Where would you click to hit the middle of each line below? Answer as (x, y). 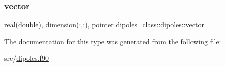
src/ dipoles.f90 (26, 58)
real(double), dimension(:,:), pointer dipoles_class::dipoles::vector (104, 25)
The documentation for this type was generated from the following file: (113, 41)
